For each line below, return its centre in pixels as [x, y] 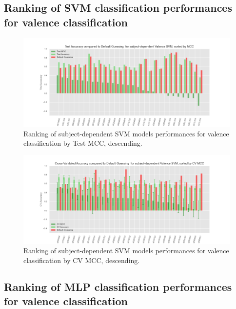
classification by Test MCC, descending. [83, 143]
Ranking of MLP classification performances [118, 286]
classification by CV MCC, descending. [82, 260]
